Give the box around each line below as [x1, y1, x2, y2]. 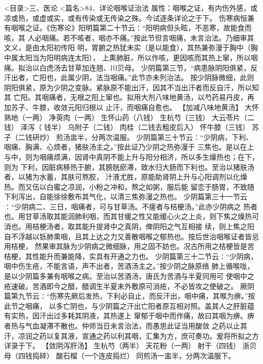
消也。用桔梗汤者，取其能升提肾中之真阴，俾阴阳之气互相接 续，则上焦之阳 [4, 221, 254, 232]
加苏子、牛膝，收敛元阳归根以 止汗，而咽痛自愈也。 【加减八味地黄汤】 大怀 [4, 101, 259, 112]
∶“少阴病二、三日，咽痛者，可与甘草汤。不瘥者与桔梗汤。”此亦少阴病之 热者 [4, 201, 257, 211]
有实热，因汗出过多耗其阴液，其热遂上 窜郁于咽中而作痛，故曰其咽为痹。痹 [4, 310, 254, 321]
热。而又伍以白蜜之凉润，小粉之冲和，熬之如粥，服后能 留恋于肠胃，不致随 [4, 181, 254, 192]
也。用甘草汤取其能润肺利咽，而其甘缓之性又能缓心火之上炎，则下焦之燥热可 [4, 211, 259, 222]
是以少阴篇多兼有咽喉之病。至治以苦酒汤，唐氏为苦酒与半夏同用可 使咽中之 [4, 271, 254, 281]
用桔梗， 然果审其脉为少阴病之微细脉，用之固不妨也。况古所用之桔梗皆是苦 [4, 241, 254, 251]
